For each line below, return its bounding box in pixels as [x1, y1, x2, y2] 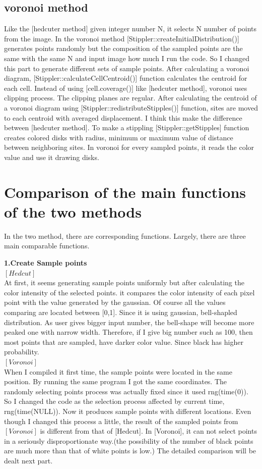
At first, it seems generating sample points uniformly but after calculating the [4, 277, 244, 288]
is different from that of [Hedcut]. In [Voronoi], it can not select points [40, 426, 257, 436]
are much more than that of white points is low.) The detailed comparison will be [4, 445, 256, 456]
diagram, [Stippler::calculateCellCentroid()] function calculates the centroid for [4, 73, 247, 83]
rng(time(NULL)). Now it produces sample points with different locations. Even [4, 405, 251, 416]
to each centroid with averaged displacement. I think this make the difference [4, 112, 242, 123]
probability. [4, 346, 39, 357]
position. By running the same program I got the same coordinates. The [4, 376, 227, 387]
